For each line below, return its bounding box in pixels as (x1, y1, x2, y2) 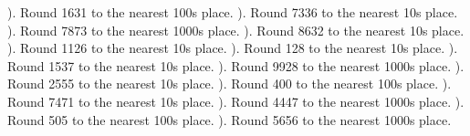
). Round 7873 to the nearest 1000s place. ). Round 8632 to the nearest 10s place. (7, 20, 465, 39)
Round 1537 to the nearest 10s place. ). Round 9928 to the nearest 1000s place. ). (7, 56, 465, 75)
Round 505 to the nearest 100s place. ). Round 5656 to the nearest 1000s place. (7, 110, 452, 129)
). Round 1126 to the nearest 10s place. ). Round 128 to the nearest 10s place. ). (7, 38, 458, 58)
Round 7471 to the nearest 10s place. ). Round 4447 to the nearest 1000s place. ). (7, 91, 465, 110)
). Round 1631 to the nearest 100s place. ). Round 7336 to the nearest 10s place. (7, 3, 458, 21)
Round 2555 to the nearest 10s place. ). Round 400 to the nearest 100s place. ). (7, 74, 452, 93)
